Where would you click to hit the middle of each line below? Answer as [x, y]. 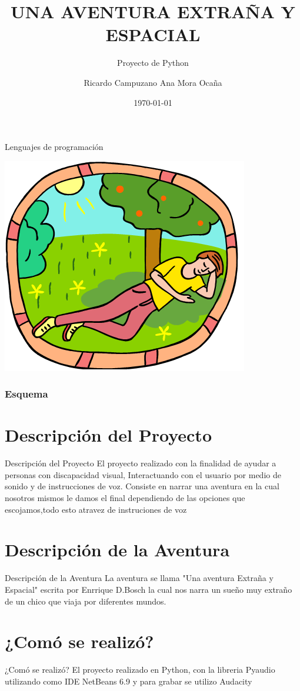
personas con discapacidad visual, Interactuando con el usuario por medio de [143, 474]
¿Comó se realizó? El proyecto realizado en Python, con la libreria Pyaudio [140, 670]
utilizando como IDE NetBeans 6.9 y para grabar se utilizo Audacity [129, 681]
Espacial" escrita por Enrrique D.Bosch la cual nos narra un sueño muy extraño [149, 589]
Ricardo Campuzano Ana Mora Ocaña [153, 82]
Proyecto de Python [153, 63]
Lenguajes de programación [54, 147]
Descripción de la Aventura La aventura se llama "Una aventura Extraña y [139, 578]
